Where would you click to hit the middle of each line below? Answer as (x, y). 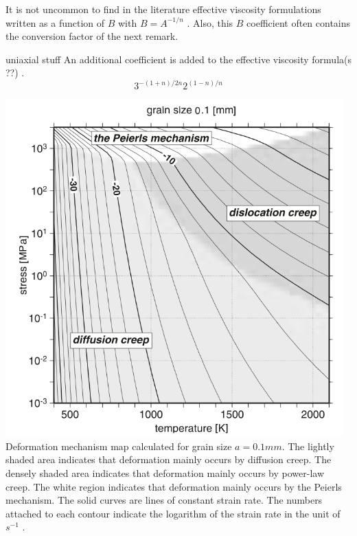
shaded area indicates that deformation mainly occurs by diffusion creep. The (169, 459)
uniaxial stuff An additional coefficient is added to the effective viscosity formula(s (179, 59)
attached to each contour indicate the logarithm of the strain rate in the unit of (173, 513)
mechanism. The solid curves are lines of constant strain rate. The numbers (164, 500)
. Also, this (210, 22)
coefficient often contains (299, 22)
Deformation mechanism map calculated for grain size (119, 446)
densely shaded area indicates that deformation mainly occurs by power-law (165, 472)
